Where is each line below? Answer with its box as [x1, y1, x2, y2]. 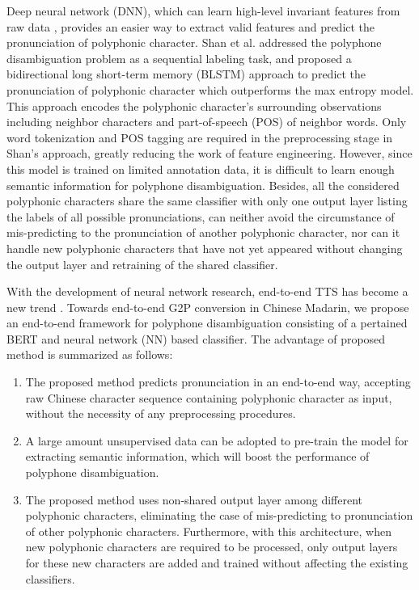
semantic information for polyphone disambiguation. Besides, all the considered [6, 176, 400, 193]
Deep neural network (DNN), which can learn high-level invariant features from [6, 2, 400, 19]
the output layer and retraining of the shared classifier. [6, 255, 278, 272]
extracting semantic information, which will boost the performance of [25, 448, 370, 465]
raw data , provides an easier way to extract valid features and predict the [6, 18, 375, 35]
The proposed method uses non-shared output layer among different [25, 491, 362, 508]
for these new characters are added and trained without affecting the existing [25, 554, 408, 571]
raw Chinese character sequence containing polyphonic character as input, [25, 389, 392, 406]
